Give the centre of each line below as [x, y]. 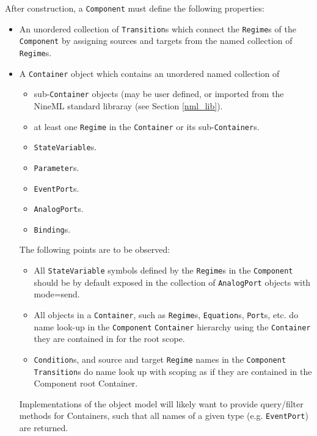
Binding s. [52, 229]
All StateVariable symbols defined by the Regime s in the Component [163, 270]
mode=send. [57, 294]
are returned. [44, 428]
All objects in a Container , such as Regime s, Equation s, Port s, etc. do [166, 314]
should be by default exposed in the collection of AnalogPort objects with [172, 282]
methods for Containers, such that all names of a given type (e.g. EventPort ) [164, 416]
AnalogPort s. [59, 209]
